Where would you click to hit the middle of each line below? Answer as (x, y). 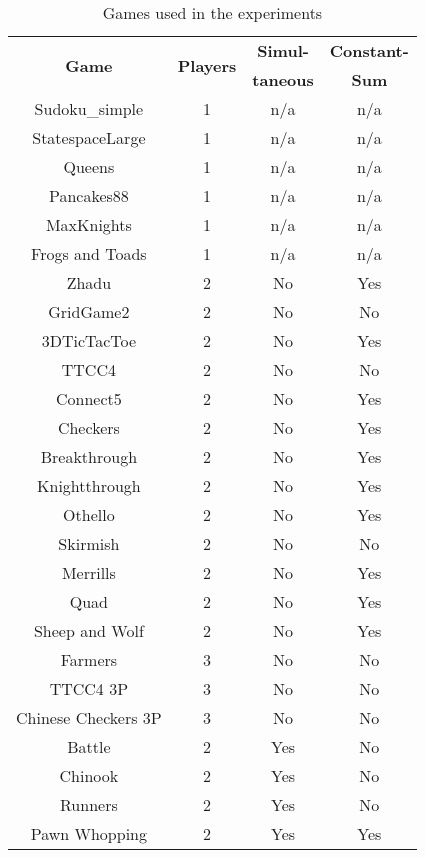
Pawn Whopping (88, 833)
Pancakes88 (88, 195)
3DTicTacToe (89, 340)
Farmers (89, 659)
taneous (283, 79)
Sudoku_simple (89, 108)
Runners (89, 804)
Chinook (89, 775)
